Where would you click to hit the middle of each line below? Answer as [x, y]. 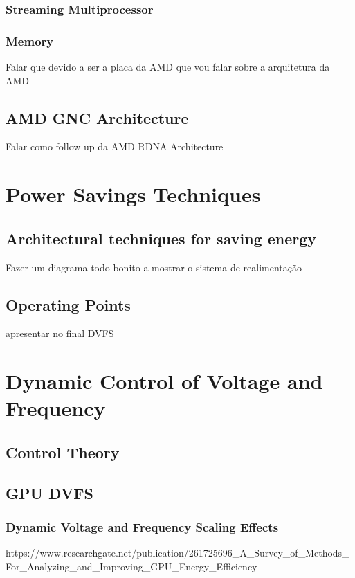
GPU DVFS [49, 493]
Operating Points [68, 304]
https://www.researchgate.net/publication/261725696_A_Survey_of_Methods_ [177, 553]
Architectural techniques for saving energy [161, 238]
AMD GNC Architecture [97, 117]
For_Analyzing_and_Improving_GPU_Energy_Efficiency [131, 566]
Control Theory [63, 452]
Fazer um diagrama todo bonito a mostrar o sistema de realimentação [154, 267]
